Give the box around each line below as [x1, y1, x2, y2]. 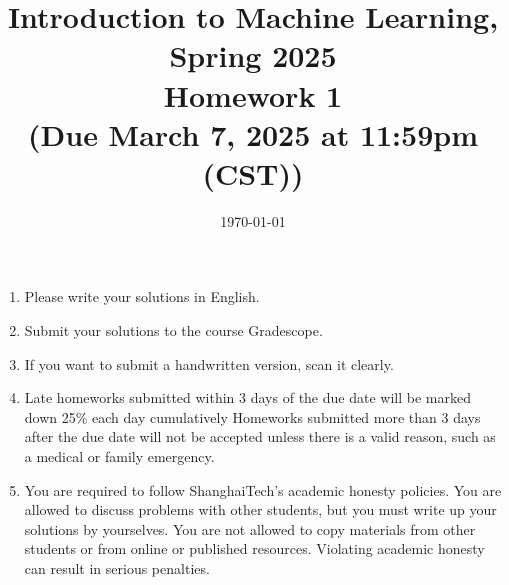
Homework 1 [163, 74, 343, 115]
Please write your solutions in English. [24, 286, 260, 307]
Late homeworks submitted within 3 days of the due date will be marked [24, 387, 471, 408]
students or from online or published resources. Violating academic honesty [24, 538, 485, 559]
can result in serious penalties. [24, 558, 210, 578]
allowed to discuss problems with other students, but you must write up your [24, 499, 497, 520]
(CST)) [202, 152, 304, 193]
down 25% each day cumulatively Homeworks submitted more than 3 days [24, 406, 481, 427]
